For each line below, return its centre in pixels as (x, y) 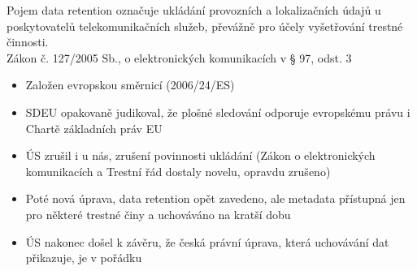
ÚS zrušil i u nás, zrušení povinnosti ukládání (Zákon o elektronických (200, 155)
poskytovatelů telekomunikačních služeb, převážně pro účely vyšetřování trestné (205, 26)
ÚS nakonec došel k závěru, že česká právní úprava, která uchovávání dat (207, 241)
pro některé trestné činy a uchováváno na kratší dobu (158, 214)
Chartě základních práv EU (94, 128)
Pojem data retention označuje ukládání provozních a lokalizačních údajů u (194, 10)
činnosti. (28, 42)
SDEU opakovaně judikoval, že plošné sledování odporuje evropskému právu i (218, 112)
